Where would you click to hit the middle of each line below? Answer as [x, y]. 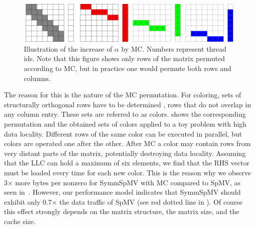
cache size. [20, 221]
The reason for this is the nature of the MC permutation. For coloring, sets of [123, 95]
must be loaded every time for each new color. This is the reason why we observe [127, 172]
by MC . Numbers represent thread [174, 48]
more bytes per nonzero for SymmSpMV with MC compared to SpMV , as [128, 182]
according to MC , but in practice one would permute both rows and [128, 68]
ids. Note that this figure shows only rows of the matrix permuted [125, 58]
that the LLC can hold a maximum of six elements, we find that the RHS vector [127, 163]
